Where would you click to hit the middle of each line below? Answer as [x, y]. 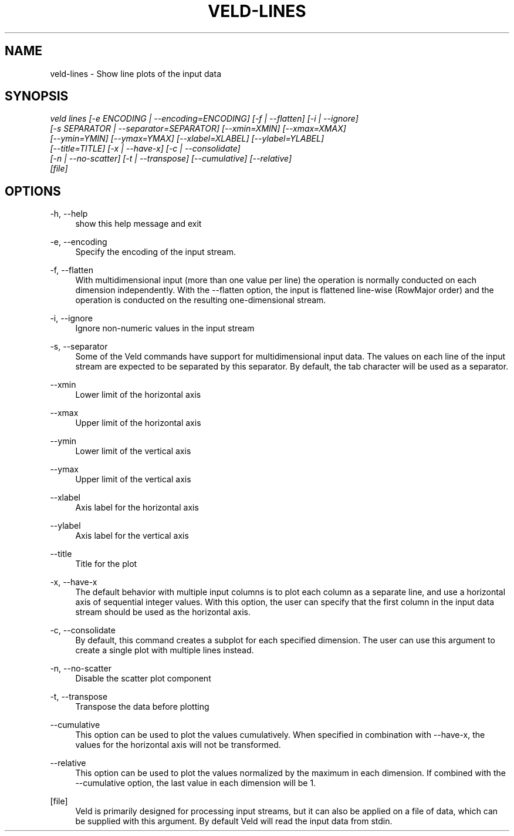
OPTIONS [33, 191]
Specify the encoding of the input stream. [155, 252]
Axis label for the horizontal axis [137, 508]
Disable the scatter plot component [143, 679]
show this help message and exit [138, 224]
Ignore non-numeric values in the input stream [165, 328]
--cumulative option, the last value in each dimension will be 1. [196, 783]
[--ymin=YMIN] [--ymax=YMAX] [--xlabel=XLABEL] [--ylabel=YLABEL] [187, 139]
